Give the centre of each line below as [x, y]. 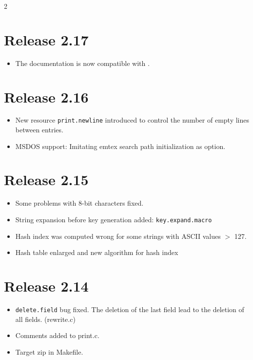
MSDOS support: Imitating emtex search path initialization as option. [120, 146]
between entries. [39, 130]
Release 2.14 [46, 286]
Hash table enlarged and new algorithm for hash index [97, 252]
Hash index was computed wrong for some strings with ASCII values [118, 236]
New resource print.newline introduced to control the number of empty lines [132, 120]
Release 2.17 [46, 39]
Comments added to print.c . [57, 335]
